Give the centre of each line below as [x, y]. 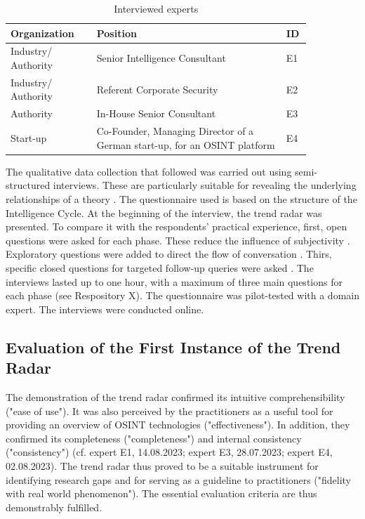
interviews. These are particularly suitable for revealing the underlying [205, 185]
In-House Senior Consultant [156, 113]
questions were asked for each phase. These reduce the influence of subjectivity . [178, 240]
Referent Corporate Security [157, 89]
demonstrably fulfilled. [54, 507]
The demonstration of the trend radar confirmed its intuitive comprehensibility [175, 396]
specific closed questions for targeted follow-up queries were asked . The [160, 268]
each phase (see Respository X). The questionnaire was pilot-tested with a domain [182, 295]
